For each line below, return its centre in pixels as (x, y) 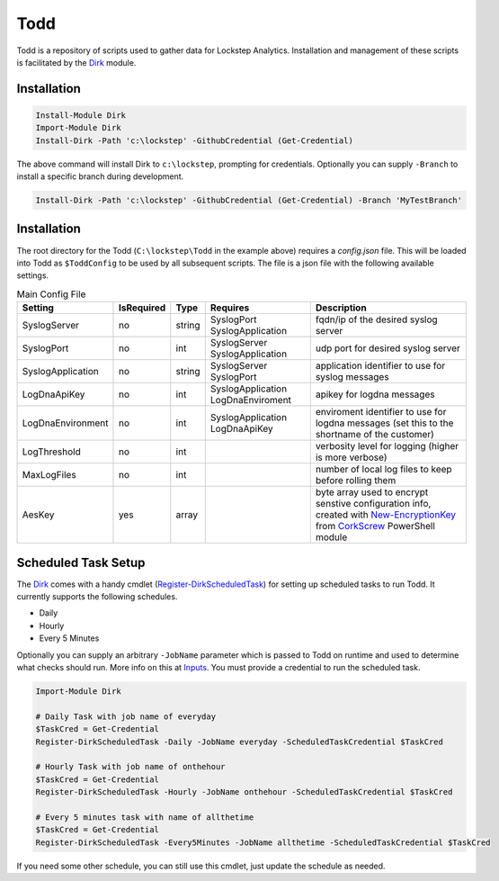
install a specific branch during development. (100, 176)
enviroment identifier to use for (381, 412)
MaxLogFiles (49, 475)
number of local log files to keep (384, 470)
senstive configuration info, (373, 504)
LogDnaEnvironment (65, 423)
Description (341, 308)
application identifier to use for (380, 366)
